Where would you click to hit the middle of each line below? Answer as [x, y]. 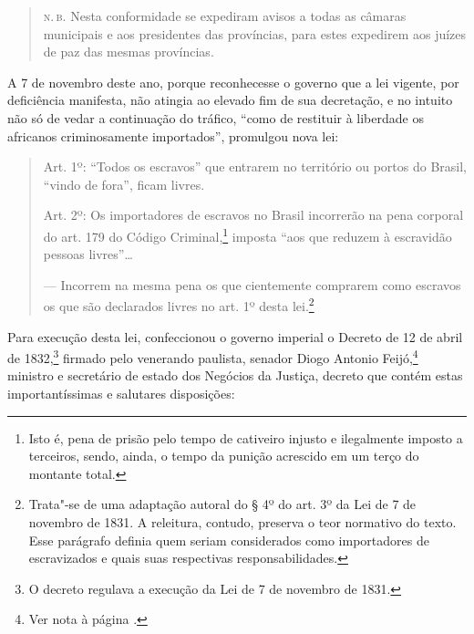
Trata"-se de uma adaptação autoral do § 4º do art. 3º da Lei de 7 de [222, 504]
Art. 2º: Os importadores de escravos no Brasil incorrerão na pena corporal [253, 215]
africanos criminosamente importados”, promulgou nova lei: [173, 135]
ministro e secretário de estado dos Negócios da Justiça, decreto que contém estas [235, 375]
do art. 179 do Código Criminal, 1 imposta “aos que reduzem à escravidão [247, 234]
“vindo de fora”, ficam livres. [124, 184]
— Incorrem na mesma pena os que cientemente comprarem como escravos [252, 284]
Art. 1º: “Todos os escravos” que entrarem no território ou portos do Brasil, [255, 166]
